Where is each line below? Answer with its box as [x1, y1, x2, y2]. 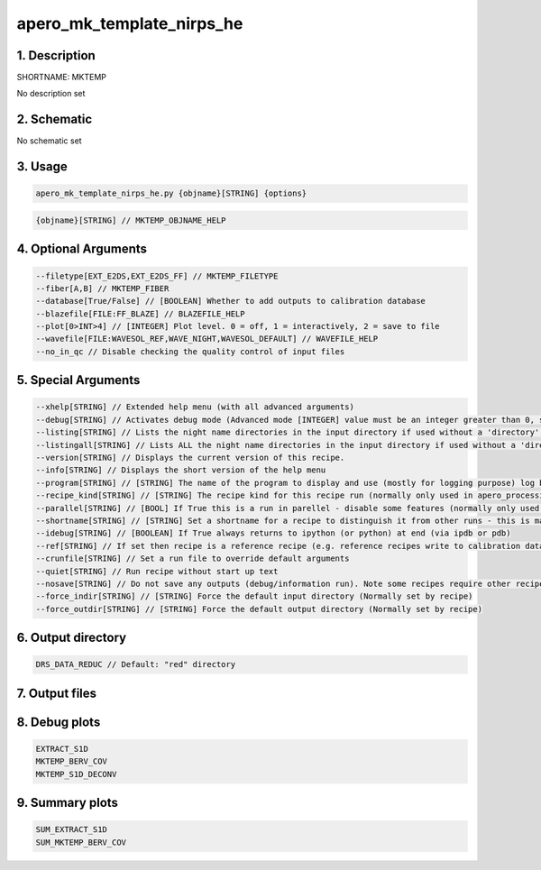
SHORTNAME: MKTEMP [16, 72, 107, 83]
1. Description [16, 48, 96, 63]
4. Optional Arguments [16, 242, 148, 257]
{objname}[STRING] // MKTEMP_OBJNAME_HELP [35, 215, 226, 225]
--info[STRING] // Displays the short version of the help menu [35, 465, 326, 475]
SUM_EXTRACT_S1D [35, 825, 108, 835]
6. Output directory [16, 630, 126, 646]
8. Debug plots [16, 714, 101, 729]
